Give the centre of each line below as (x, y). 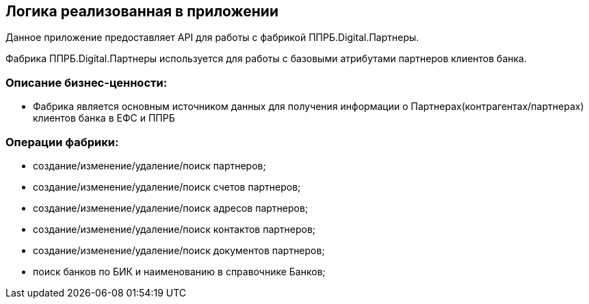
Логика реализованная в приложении (142, 11)
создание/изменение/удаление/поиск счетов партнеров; (167, 186)
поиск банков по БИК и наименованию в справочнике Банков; (179, 271)
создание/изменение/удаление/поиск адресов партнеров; (171, 208)
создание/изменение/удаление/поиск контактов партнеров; (174, 229)
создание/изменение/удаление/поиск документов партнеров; (179, 250)
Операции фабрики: (62, 142)
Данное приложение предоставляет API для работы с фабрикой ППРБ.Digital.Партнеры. (212, 38)
